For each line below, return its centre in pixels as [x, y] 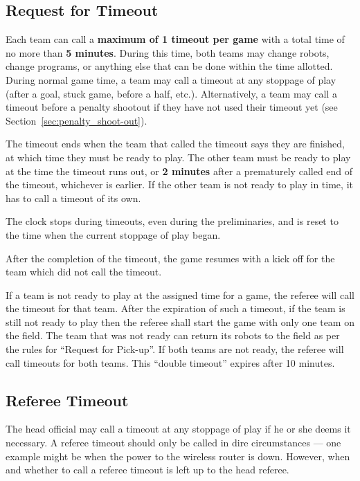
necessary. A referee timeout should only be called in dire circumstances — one [173, 443]
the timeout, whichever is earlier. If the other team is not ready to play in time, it [179, 184]
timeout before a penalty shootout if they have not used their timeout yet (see [172, 107]
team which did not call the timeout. [84, 272]
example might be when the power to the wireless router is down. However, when [178, 456]
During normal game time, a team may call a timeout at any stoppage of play [171, 79]
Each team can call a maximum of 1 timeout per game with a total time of [175, 39]
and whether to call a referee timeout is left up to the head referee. [147, 470]
